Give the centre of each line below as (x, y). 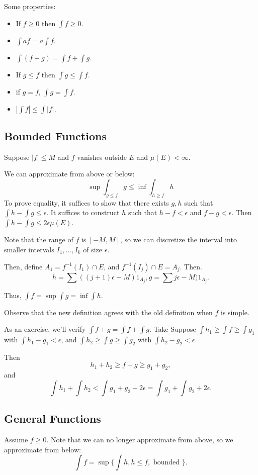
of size (93, 249)
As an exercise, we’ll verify (45, 329)
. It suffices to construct (83, 212)
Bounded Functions (55, 135)
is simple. (235, 312)
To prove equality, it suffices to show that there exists (87, 202)
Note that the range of (39, 240)
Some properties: (30, 6)
